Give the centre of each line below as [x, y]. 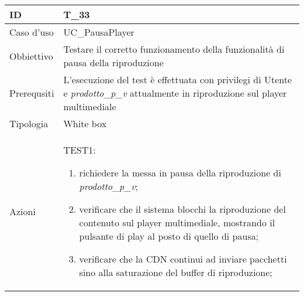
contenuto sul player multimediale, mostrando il [177, 222]
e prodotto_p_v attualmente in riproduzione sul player [175, 93]
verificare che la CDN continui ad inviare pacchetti [183, 259]
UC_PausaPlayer [99, 32]
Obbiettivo [31, 56]
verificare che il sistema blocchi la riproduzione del [182, 209]
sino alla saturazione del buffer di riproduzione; [176, 272]
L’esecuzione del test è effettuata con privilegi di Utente [178, 79]
